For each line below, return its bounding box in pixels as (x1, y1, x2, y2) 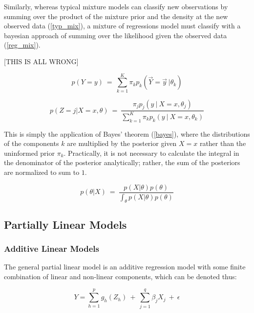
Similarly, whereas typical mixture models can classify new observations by (4, 1, 228, 11)
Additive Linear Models (4, 242, 99, 255)
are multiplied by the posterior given (67, 138, 177, 148)
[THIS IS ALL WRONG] (4, 56, 79, 66)
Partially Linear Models (4, 217, 127, 232)
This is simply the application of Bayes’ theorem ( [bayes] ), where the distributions (4, 128, 250, 139)
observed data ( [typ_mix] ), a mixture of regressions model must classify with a (4, 21, 241, 31)
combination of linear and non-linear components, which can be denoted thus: (4, 271, 237, 281)
